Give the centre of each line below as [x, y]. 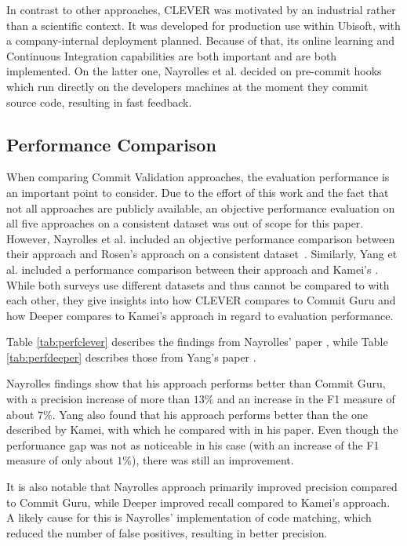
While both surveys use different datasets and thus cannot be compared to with [198, 284]
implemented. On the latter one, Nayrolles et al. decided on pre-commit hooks [194, 71]
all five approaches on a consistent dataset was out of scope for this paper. [185, 223]
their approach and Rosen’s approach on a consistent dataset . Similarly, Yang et [202, 254]
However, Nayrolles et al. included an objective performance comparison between [201, 238]
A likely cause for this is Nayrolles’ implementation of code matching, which [189, 517]
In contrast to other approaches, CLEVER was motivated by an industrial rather [201, 9]
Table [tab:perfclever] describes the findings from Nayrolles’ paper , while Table [197, 342]
